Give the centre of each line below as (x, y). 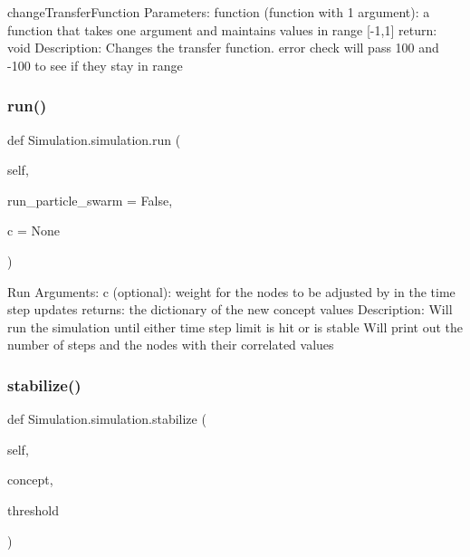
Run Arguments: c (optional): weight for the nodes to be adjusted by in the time (231, 291)
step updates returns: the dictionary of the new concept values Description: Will (230, 309)
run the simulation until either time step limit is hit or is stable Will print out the (235, 327)
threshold (33, 509)
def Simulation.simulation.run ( (94, 139)
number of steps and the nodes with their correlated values (171, 345)
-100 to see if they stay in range (95, 65)
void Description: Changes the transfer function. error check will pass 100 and (223, 48)
